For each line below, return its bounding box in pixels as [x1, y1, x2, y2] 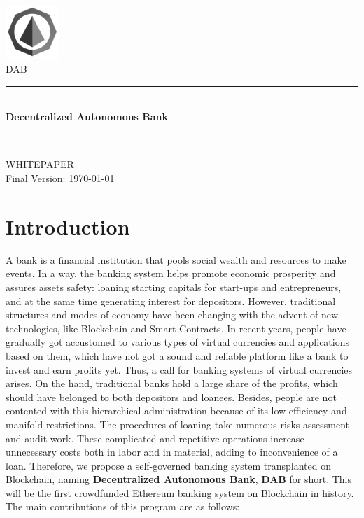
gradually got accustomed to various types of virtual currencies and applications [6, 335, 349, 349]
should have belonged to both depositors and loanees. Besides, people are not [6, 389, 337, 404]
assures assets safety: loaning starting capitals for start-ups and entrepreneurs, [6, 279, 342, 294]
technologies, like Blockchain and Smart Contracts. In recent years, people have [6, 321, 346, 335]
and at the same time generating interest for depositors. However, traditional [6, 293, 336, 308]
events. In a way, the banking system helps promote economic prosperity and [6, 266, 336, 281]
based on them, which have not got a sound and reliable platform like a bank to [6, 348, 349, 363]
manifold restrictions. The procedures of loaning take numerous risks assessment [6, 416, 349, 431]
